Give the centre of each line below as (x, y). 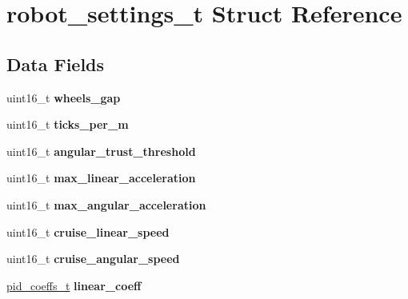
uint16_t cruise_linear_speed (88, 231)
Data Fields (56, 64)
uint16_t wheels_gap (64, 97)
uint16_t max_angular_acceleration (106, 204)
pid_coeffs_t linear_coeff (74, 285)
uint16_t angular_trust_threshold (101, 151)
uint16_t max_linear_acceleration (101, 178)
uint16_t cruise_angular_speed (93, 259)
